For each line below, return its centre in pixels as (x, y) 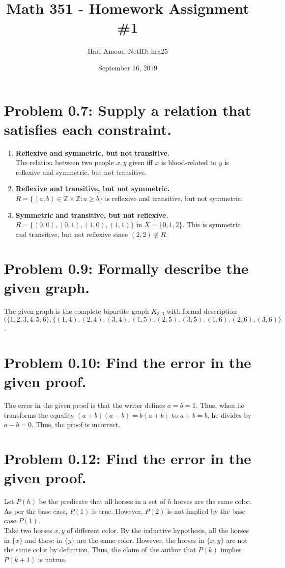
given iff (141, 162)
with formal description (202, 311)
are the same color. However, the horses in (141, 540)
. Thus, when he (220, 405)
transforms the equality (39, 415)
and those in (44, 540)
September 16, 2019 (128, 67)
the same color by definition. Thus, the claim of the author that (100, 550)
